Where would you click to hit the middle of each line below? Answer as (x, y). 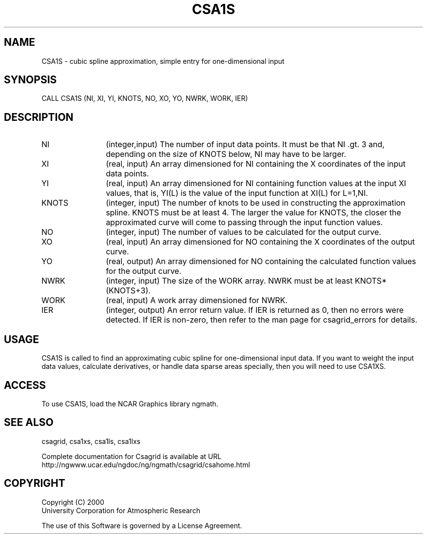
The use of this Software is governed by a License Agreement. (142, 525)
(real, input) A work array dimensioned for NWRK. (197, 300)
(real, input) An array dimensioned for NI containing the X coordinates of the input (256, 164)
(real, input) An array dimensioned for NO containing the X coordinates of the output (260, 242)
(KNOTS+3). (128, 291)
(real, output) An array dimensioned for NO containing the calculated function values (261, 261)
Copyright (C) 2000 (73, 502)
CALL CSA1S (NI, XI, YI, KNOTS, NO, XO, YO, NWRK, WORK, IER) (145, 98)
